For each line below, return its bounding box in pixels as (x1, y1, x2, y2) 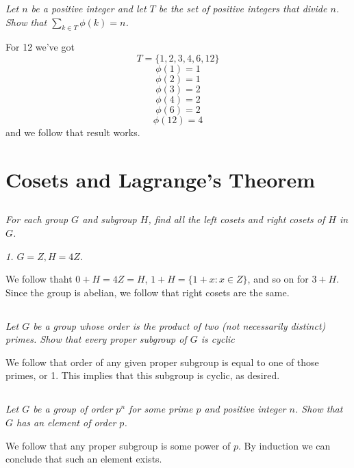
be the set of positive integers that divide (158, 1, 327, 15)
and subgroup (82, 212, 137, 226)
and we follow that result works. (5, 125, 140, 139)
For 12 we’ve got (5, 40, 75, 54)
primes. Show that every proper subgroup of (5, 332, 187, 346)
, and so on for (247, 272, 309, 286)
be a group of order (33, 402, 113, 416)
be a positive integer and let (31, 1, 147, 15)
